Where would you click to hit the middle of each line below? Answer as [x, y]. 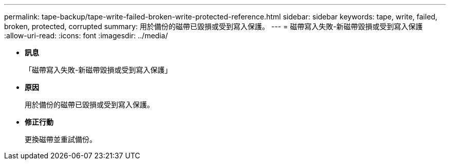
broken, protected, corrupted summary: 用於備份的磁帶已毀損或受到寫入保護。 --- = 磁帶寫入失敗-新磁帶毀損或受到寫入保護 [213, 26]
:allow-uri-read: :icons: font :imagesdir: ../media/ [86, 36]
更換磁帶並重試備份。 [61, 139]
